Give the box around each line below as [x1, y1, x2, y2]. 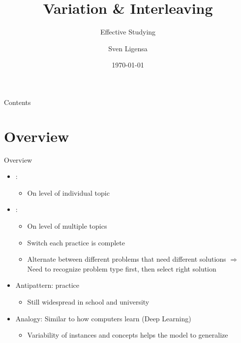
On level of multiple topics [27, 221, 107, 231]
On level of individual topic [27, 187, 110, 198]
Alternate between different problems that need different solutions [27, 254, 226, 264]
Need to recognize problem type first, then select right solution [27, 263, 216, 274]
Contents [4, 97, 31, 107]
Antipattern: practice [15, 280, 80, 290]
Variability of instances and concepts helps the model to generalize [27, 330, 228, 340]
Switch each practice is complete [27, 237, 125, 247]
